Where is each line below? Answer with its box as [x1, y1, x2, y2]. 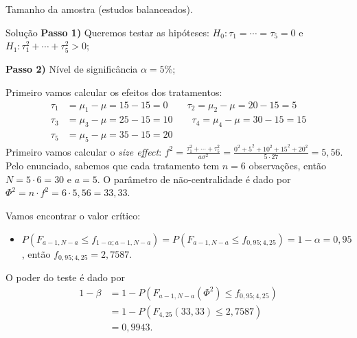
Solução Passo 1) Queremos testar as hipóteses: [5, 25, 209, 39]
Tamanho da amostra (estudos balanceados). [5, 2, 193, 16]
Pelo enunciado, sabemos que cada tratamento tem [5, 158, 220, 173]
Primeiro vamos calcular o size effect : [5, 144, 162, 158]
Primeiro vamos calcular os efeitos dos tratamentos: [5, 84, 222, 99]
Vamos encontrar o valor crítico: [5, 208, 141, 222]
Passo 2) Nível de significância [5, 62, 138, 76]
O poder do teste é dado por [5, 270, 125, 285]
